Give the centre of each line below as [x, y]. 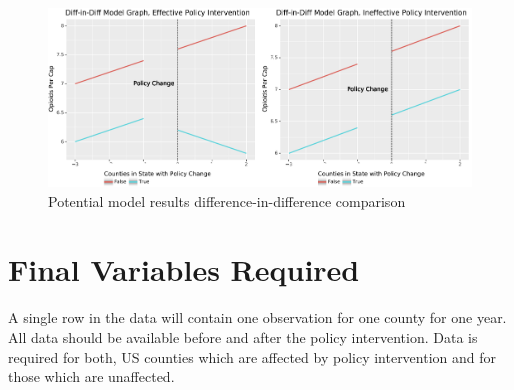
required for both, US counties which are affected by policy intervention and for [252, 356]
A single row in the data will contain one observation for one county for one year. [257, 317]
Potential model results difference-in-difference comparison [227, 200]
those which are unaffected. [91, 376]
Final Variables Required [184, 269]
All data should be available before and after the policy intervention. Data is [243, 336]
